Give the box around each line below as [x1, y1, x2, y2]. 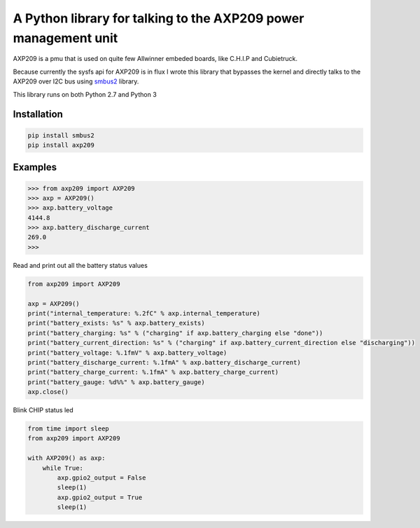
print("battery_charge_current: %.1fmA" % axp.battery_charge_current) [27, 368, 279, 377]
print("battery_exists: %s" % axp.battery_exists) [27, 319, 206, 327]
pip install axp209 [27, 141, 94, 149]
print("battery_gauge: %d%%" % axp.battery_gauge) [27, 378, 206, 386]
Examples [13, 161, 57, 173]
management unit [13, 30, 118, 46]
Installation [13, 109, 63, 121]
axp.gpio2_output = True [57, 493, 143, 501]
